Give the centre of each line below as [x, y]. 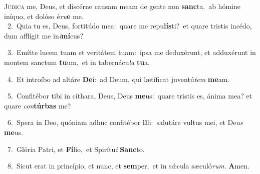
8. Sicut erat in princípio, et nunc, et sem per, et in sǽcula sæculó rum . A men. [128, 166]
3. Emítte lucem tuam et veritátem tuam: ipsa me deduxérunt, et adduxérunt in [132, 52]
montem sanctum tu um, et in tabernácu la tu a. [77, 62]
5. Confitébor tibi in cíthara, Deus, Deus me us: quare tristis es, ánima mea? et [130, 96]
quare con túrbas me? [38, 105]
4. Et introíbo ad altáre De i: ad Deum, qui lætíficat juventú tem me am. [118, 79]
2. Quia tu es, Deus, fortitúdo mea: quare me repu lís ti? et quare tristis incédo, [129, 26]
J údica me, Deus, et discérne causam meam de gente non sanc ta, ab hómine [122, 6]
